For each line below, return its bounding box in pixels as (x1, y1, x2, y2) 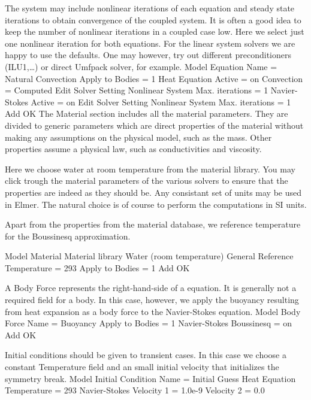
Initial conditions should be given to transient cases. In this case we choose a (5, 349, 286, 361)
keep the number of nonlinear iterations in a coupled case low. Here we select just (5, 25, 304, 38)
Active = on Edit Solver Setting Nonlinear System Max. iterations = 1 (31, 95, 291, 108)
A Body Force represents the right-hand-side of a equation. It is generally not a (5, 281, 297, 294)
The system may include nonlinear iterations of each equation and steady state (5, 2, 295, 14)
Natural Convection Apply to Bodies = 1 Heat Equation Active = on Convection (5, 72, 303, 84)
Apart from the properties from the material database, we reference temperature (5, 218, 301, 231)
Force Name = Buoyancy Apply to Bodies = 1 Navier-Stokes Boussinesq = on (5, 317, 292, 329)
